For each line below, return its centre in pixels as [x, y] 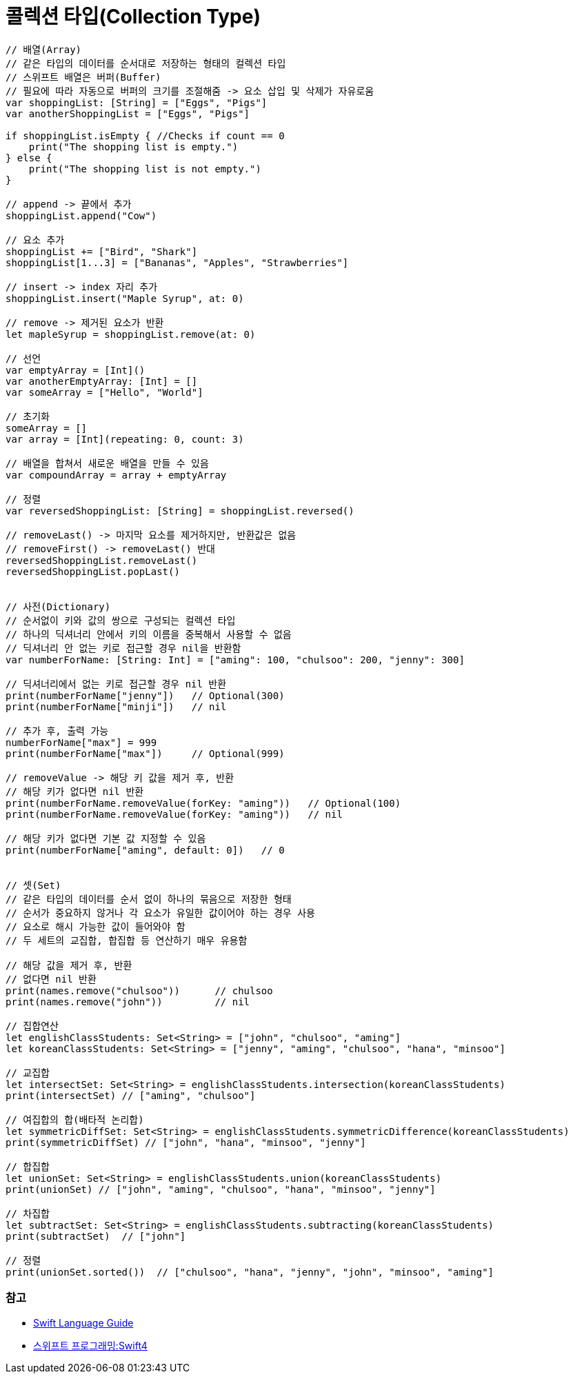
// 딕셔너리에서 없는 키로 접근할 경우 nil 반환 [116, 684]
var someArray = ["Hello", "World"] [104, 392]
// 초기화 [28, 416]
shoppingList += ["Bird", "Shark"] [102, 251]
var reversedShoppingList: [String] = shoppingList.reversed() [180, 511]
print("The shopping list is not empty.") [145, 169]
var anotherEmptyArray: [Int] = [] [102, 381]
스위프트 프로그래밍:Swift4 [90, 1345]
